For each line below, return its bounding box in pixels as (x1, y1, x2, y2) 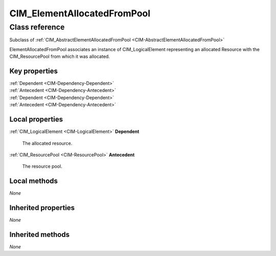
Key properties (9, 66, 58, 75)
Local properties (9, 115, 63, 124)
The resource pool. (22, 164, 62, 170)
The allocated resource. (22, 140, 73, 146)
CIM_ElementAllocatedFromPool (9, 8, 151, 19)
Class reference (9, 22, 65, 32)
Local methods (9, 177, 58, 185)
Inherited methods (9, 230, 70, 239)
